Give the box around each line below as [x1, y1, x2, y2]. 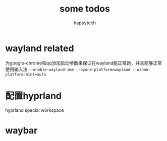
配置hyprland [5, 90, 62, 101]
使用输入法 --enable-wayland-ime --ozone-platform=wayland [5, 66, 131, 72]
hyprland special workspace [5, 107, 64, 113]
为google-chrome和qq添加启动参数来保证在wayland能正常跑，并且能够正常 [5, 60, 162, 66]
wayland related [5, 42, 74, 54]
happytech [74, 20, 96, 26]
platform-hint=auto [5, 72, 46, 77]
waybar [5, 124, 38, 136]
